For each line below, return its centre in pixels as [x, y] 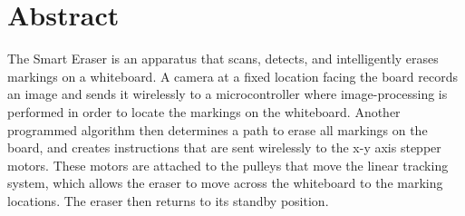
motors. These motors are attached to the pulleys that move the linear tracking [228, 165]
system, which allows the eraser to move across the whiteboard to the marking [225, 183]
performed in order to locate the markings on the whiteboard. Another [204, 111]
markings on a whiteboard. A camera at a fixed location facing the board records [233, 76]
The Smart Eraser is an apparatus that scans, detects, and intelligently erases [223, 59]
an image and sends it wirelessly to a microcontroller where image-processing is [228, 94]
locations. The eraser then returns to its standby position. [168, 200]
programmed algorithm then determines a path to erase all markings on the [218, 129]
